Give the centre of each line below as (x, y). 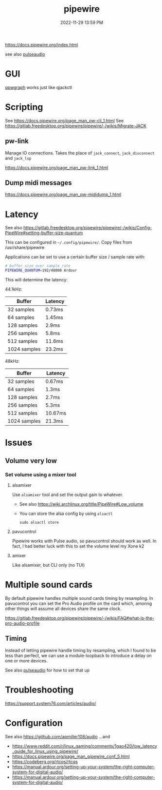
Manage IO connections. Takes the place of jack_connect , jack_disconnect (80, 153)
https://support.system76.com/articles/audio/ (51, 703)
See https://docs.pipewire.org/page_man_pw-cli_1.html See (64, 120)
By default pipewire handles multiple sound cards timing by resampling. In (79, 598)
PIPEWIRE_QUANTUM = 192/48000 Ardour (41, 271)
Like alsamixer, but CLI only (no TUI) (48, 565)
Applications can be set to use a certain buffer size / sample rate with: (75, 257)
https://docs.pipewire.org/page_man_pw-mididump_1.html (63, 195)
